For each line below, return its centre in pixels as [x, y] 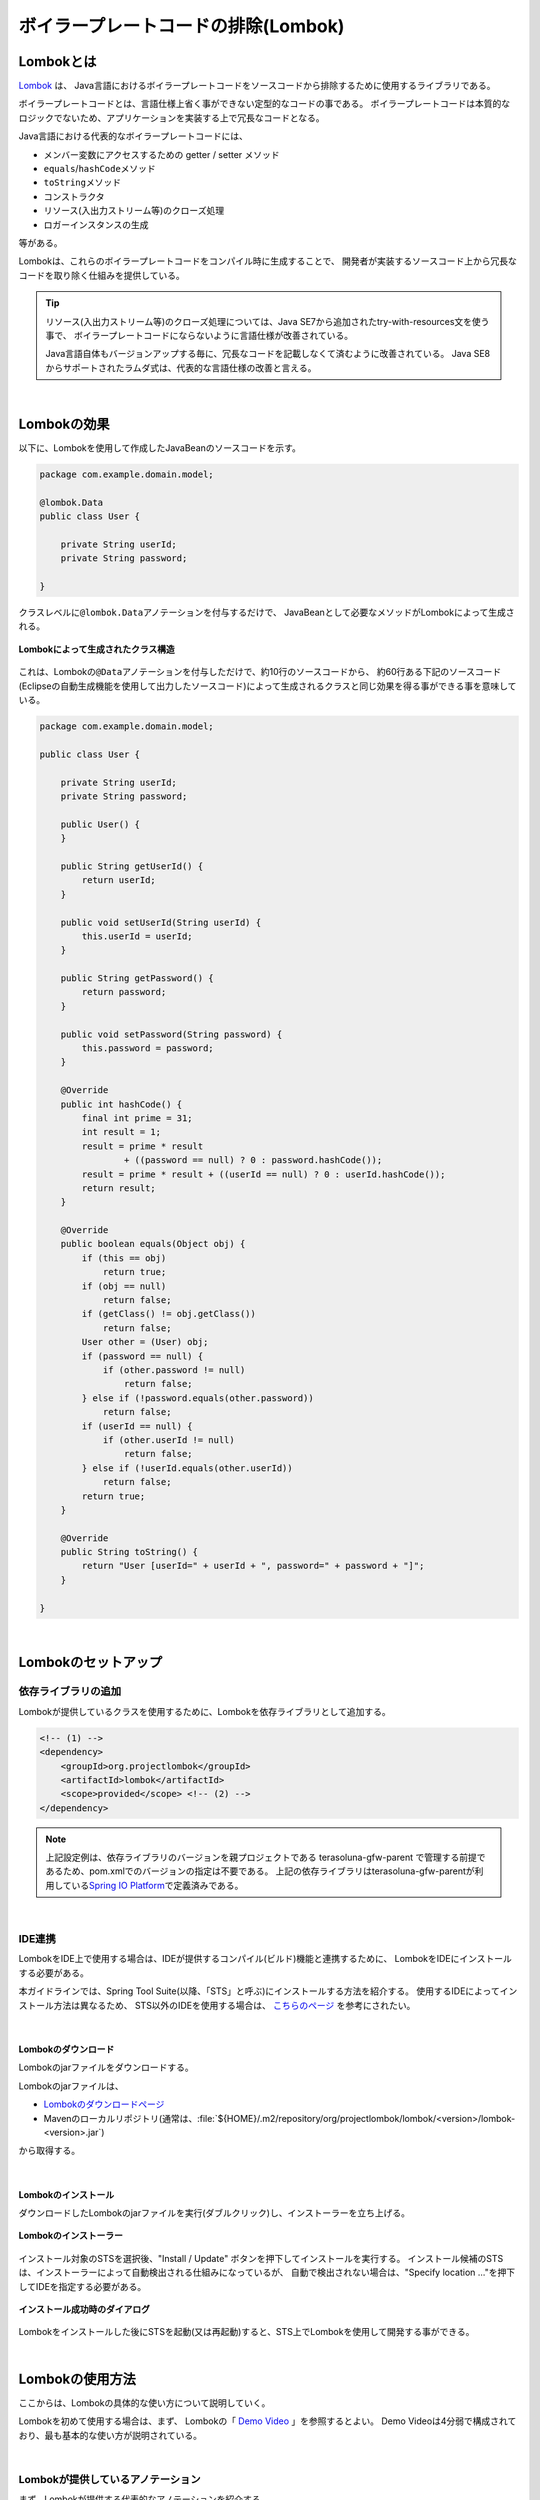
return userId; [119, 880]
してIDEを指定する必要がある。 [82, 2286]
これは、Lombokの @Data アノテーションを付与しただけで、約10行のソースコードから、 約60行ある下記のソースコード [260, 672]
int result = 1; [121, 1132]
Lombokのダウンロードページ [104, 2104]
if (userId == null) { [137, 1426]
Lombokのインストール [66, 2194]
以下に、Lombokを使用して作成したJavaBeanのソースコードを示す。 [160, 448]
